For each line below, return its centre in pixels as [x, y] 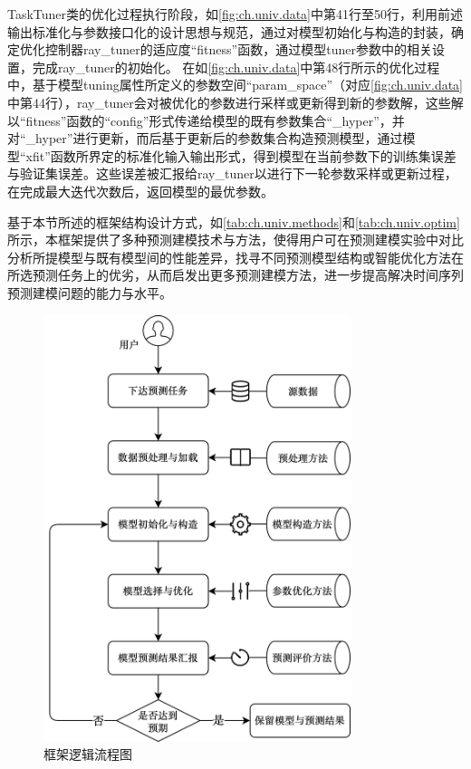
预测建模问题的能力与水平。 [90, 292]
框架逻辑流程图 [88, 754]
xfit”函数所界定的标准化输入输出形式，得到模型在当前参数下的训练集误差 [241, 155]
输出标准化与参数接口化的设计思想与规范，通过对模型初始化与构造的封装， [229, 31]
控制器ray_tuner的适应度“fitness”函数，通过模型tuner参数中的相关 [238, 49]
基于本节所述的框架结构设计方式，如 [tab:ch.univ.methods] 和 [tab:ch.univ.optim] [234, 221]
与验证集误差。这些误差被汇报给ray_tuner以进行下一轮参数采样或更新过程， [232, 173]
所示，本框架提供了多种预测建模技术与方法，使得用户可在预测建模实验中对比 [235, 240]
